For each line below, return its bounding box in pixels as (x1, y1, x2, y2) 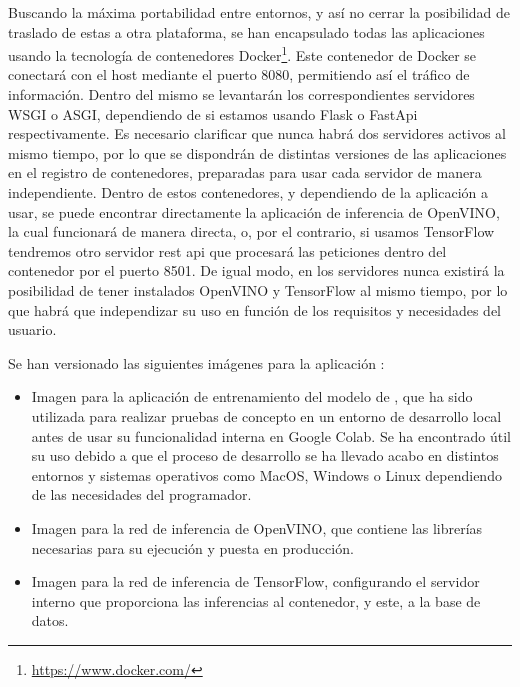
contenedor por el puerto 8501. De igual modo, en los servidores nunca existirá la (8, 260, 505, 281)
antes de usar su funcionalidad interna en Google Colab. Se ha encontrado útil (31, 425, 512, 446)
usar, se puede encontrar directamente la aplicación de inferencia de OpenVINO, (8, 201, 500, 222)
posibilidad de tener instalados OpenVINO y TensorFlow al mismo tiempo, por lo (8, 279, 508, 300)
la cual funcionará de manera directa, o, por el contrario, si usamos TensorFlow (8, 221, 495, 242)
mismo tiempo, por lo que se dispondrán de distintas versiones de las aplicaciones (8, 142, 507, 163)
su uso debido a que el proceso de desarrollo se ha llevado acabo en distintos (31, 445, 499, 466)
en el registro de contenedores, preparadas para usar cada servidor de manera (8, 162, 482, 183)
